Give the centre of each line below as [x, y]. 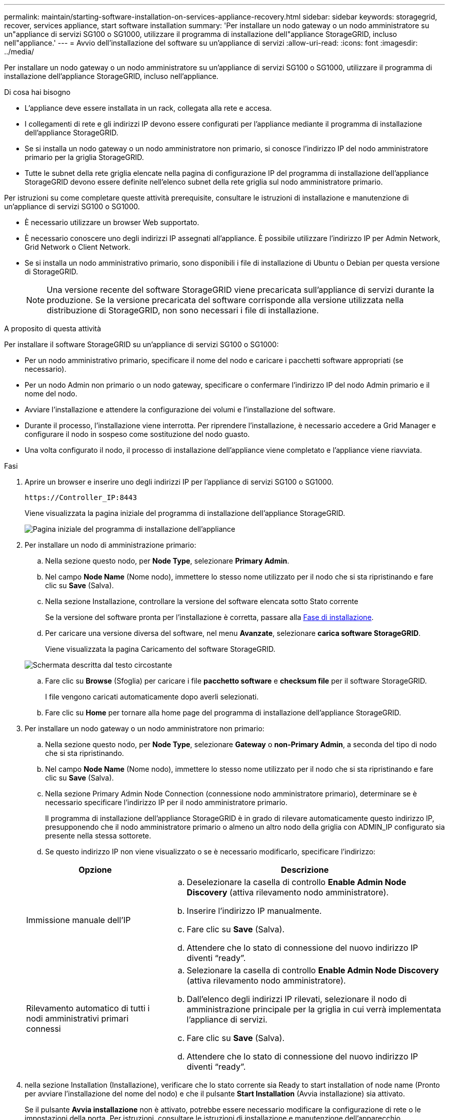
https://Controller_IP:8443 [81, 497]
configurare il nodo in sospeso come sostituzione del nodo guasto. [137, 434]
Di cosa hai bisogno [37, 92]
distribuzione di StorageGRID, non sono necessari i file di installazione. [183, 310]
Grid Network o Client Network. [78, 247]
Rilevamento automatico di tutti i [88, 1008]
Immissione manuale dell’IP [79, 920]
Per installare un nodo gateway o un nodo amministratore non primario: [145, 728]
